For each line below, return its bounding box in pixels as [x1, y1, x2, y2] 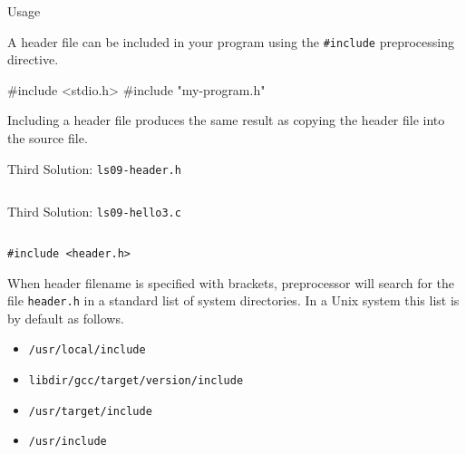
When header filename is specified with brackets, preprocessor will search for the [7, 273, 455, 292]
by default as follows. [7, 308, 124, 327]
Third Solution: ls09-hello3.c [7, 202, 181, 221]
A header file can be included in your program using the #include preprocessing [7, 32, 454, 51]
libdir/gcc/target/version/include [28, 374, 244, 388]
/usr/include [28, 435, 107, 449]
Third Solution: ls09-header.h [7, 159, 181, 178]
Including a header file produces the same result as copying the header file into [7, 111, 445, 130]
